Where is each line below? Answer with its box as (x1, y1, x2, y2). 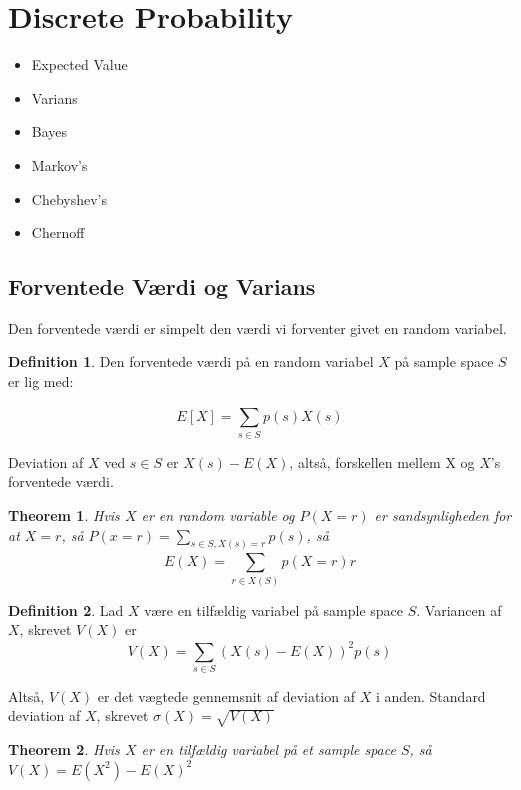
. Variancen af (416, 599, 502, 620)
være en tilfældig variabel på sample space (144, 599, 404, 620)
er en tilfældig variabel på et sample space (141, 739, 396, 760)
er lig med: (8, 371, 74, 392)
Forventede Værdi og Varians (8, 271, 316, 302)
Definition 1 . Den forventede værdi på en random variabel (8, 351, 374, 372)
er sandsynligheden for (374, 504, 512, 525)
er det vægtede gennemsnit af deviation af (97, 685, 355, 706)
